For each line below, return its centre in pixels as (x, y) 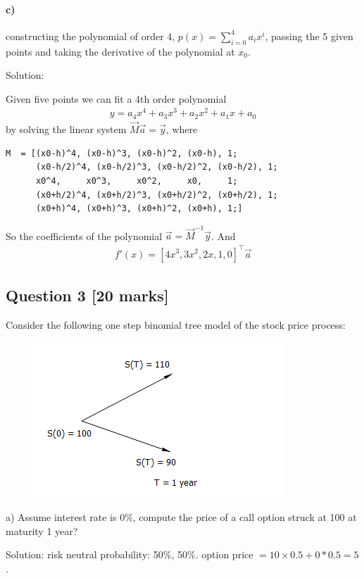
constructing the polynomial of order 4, (90, 36)
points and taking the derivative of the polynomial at (120, 51)
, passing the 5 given (309, 36)
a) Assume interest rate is (61, 516)
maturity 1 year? (42, 530)
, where (182, 129)
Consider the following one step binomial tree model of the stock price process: (176, 324)
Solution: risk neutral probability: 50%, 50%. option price (130, 554)
